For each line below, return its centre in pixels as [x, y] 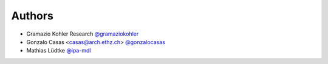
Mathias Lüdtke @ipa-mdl [59, 51]
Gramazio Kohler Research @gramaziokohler [83, 34]
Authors [32, 16]
